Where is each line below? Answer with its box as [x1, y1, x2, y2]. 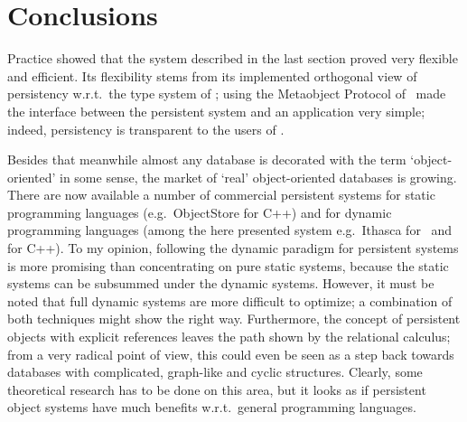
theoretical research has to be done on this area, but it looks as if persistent [7, 380, 426, 399]
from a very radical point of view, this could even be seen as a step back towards [7, 344, 454, 363]
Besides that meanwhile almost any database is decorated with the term [7, 150, 406, 169]
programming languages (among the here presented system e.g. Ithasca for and [7, 220, 453, 239]
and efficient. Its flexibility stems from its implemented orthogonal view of [7, 66, 417, 85]
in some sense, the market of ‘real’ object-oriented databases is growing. [59, 167, 457, 186]
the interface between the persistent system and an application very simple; [7, 101, 425, 120]
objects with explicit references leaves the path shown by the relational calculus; [7, 327, 451, 346]
